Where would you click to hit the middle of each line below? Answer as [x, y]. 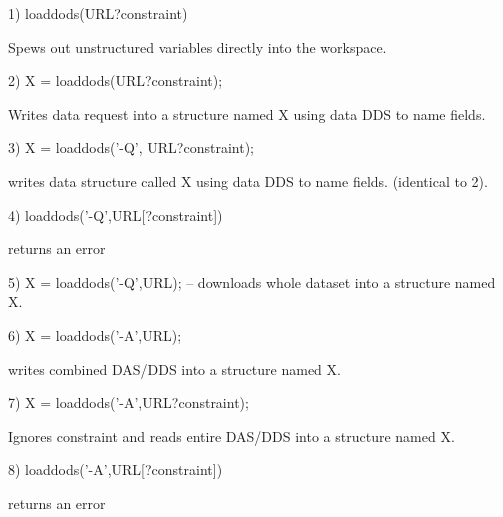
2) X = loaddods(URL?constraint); [115, 80]
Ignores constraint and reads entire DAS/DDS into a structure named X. [231, 435]
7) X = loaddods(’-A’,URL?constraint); [128, 402]
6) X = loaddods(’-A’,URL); [95, 334]
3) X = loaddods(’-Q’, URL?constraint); [131, 147]
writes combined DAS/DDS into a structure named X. [174, 368]
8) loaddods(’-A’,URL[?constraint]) [115, 469]
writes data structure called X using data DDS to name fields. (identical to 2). [248, 180]
